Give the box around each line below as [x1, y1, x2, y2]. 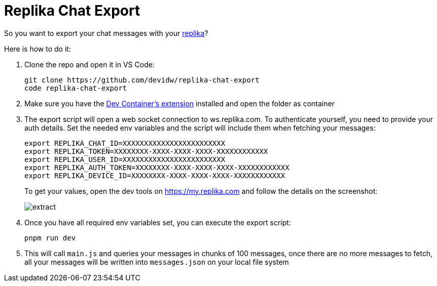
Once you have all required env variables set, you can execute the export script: [24, 218, 291, 227]
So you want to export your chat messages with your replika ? [4, 28, 208, 37]
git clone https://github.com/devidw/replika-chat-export [24, 75, 260, 84]
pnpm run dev [24, 233, 76, 242]
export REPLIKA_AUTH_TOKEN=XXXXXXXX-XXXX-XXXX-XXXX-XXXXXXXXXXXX [24, 163, 289, 172]
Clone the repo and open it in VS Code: [24, 60, 155, 69]
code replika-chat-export [24, 84, 127, 92]
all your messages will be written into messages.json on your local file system [24, 257, 289, 266]
